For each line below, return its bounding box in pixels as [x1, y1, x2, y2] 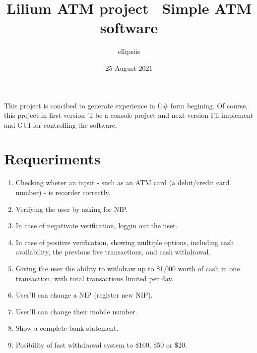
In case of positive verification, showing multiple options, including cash [15, 237, 234, 247]
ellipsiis [118, 46, 140, 56]
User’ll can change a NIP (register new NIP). [15, 290, 153, 300]
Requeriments [4, 149, 101, 169]
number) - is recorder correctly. [15, 187, 111, 197]
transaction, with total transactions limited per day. [15, 273, 174, 283]
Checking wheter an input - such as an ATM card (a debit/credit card [15, 177, 230, 188]
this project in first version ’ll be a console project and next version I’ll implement [4, 110, 254, 120]
